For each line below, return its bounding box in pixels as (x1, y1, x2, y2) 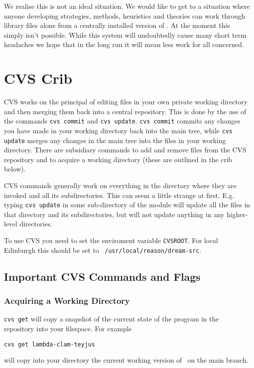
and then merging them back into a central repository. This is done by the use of (4, 106, 247, 116)
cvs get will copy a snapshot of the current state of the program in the (4, 314, 219, 324)
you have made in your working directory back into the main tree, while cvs (4, 125, 232, 135)
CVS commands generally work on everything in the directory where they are (4, 180, 237, 191)
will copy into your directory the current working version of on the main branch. (4, 355, 249, 365)
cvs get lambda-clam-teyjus (4, 341, 95, 348)
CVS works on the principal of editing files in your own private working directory (4, 97, 248, 107)
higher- (227, 209, 248, 219)
